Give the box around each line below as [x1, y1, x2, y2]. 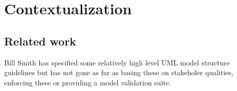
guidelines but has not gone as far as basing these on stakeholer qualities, [4, 67, 233, 78]
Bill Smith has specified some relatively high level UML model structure [4, 57, 230, 67]
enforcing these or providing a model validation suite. [4, 77, 171, 87]
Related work [4, 33, 77, 49]
